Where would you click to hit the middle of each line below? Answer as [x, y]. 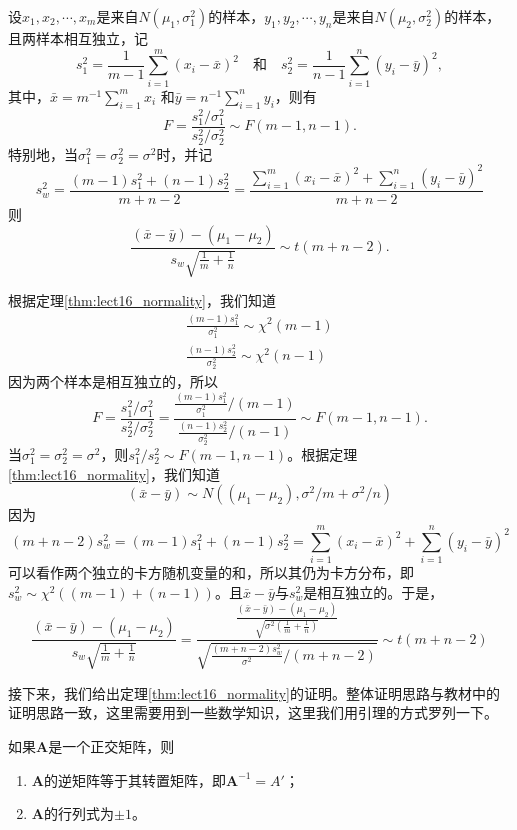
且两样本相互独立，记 [78, 38]
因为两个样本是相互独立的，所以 [113, 381]
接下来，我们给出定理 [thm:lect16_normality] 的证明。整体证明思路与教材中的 [254, 692]
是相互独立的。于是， [373, 591]
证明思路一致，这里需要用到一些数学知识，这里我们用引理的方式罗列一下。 [253, 712]
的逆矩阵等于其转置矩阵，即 [134, 779]
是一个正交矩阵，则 [111, 745]
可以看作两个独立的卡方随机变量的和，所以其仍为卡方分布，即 [211, 572]
